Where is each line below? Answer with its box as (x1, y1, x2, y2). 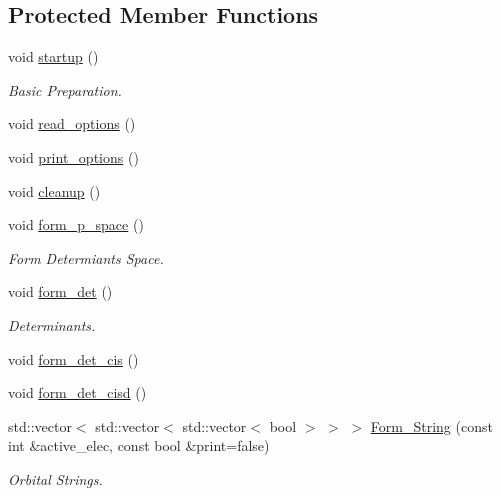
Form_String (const (370, 415, 493, 436)
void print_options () (8, 146, 139, 167)
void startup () (8, 46, 99, 67)
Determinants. (8, 314, 96, 335)
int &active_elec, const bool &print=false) (8, 435, 270, 456)
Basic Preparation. (8, 79, 122, 100)
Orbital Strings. (8, 468, 103, 489)
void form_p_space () (8, 214, 144, 235)
